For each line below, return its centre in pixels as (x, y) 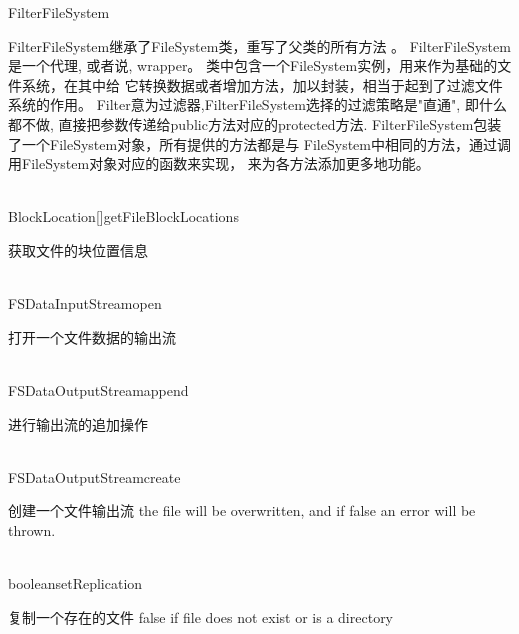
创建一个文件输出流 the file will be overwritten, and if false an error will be (242, 510)
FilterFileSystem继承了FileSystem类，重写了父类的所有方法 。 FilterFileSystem (259, 45)
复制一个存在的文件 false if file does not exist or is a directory (201, 616)
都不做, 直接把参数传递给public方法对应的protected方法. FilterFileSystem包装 (255, 123)
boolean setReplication (75, 583)
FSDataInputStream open (85, 303)
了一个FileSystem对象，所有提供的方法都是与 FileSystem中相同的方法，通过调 (259, 143)
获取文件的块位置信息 (78, 249)
